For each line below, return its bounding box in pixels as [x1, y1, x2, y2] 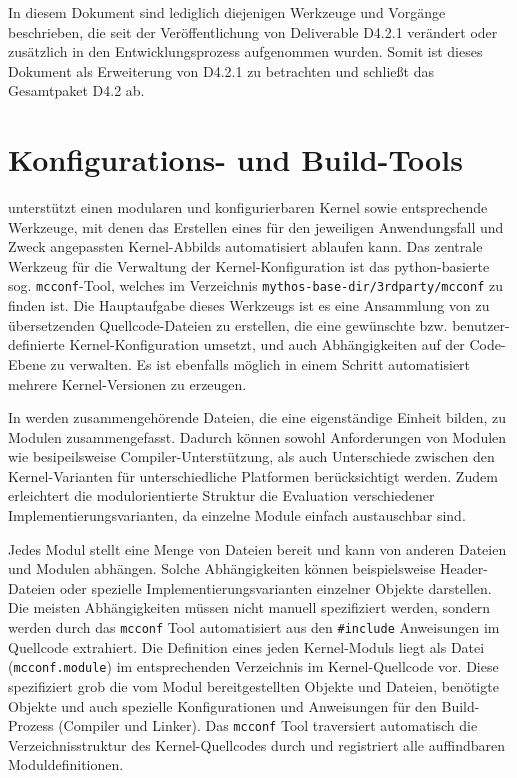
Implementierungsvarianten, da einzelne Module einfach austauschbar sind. [8, 505, 466, 526]
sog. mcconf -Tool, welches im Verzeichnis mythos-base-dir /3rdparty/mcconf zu [8, 275, 503, 296]
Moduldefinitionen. [8, 754, 124, 775]
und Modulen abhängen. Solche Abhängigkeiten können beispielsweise [8, 558, 436, 579]
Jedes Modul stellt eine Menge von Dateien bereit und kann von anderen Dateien [8, 538, 507, 559]
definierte [8, 334, 65, 355]
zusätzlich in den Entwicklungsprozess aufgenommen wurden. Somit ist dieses [8, 41, 483, 62]
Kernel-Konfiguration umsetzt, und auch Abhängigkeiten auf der [69, 334, 465, 355]
